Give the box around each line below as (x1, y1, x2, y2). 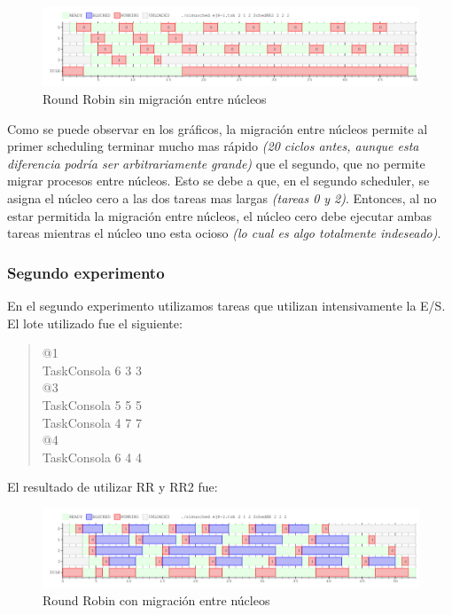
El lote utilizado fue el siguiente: (7, 313, 183, 332)
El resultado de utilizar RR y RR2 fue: (7, 477, 218, 496)
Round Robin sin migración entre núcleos (43, 90, 267, 108)
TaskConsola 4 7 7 (42, 413, 142, 431)
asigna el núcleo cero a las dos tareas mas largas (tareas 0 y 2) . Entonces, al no (7, 189, 437, 207)
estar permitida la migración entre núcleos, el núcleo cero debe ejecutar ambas (7, 206, 433, 225)
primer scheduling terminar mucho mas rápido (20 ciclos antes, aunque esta (7, 137, 419, 155)
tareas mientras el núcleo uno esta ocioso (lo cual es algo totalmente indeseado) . (7, 224, 441, 242)
